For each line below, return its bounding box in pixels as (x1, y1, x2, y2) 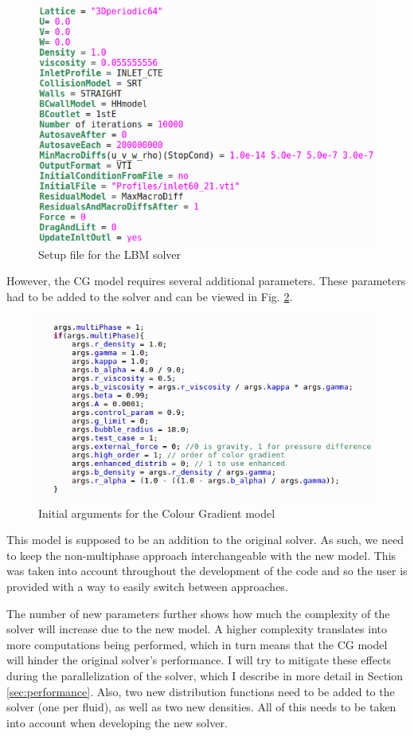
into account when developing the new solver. (6, 714, 228, 730)
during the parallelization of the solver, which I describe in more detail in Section (6, 667, 404, 684)
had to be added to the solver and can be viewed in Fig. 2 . (6, 288, 293, 304)
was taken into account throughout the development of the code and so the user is (6, 562, 408, 579)
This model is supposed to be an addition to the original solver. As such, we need (6, 531, 404, 548)
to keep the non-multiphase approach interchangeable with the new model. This (6, 546, 396, 563)
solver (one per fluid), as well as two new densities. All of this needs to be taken (6, 699, 396, 715)
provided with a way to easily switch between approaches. (6, 578, 288, 595)
